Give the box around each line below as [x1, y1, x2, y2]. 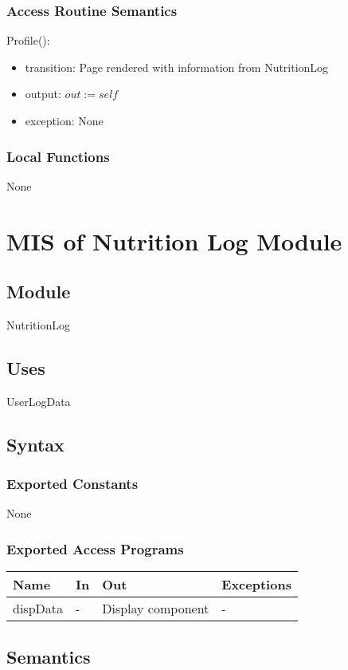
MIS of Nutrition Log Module [6, 224, 342, 257]
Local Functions [6, 146, 110, 166]
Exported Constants [6, 474, 139, 494]
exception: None [25, 112, 104, 128]
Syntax [6, 432, 65, 456]
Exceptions [221, 575, 291, 594]
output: [25, 85, 61, 102]
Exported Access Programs [6, 538, 184, 558]
